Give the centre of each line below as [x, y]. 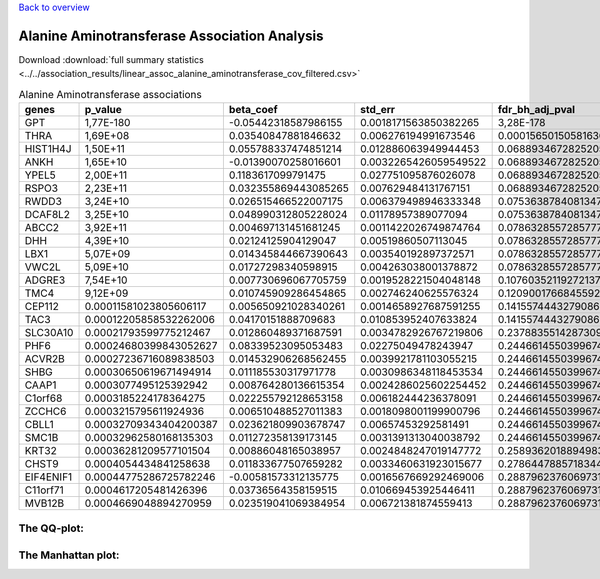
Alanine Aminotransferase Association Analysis [171, 35]
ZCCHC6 [45, 412]
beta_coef [253, 110]
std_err [377, 110]
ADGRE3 [45, 280]
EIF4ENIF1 [48, 477]
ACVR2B [44, 359]
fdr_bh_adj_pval [536, 110]
